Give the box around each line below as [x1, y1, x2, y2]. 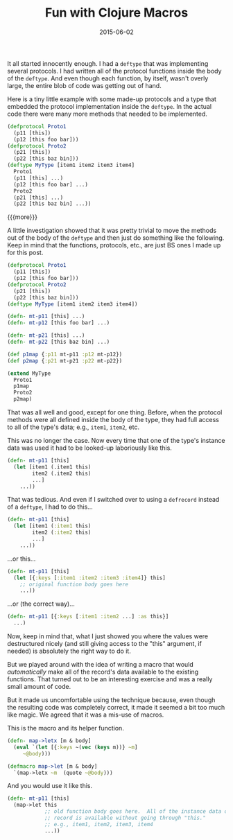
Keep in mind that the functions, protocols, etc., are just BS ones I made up [7, 241, 221, 250]
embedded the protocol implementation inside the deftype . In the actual [7, 102, 212, 110]
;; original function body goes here [19, 581, 129, 588]
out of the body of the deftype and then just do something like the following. [7, 234, 225, 242]
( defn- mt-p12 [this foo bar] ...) [7, 320, 110, 326]
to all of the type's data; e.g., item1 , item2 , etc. [7, 423, 140, 431]
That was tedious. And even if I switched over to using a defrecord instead [7, 496, 220, 504]
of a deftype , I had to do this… [7, 502, 94, 511]
